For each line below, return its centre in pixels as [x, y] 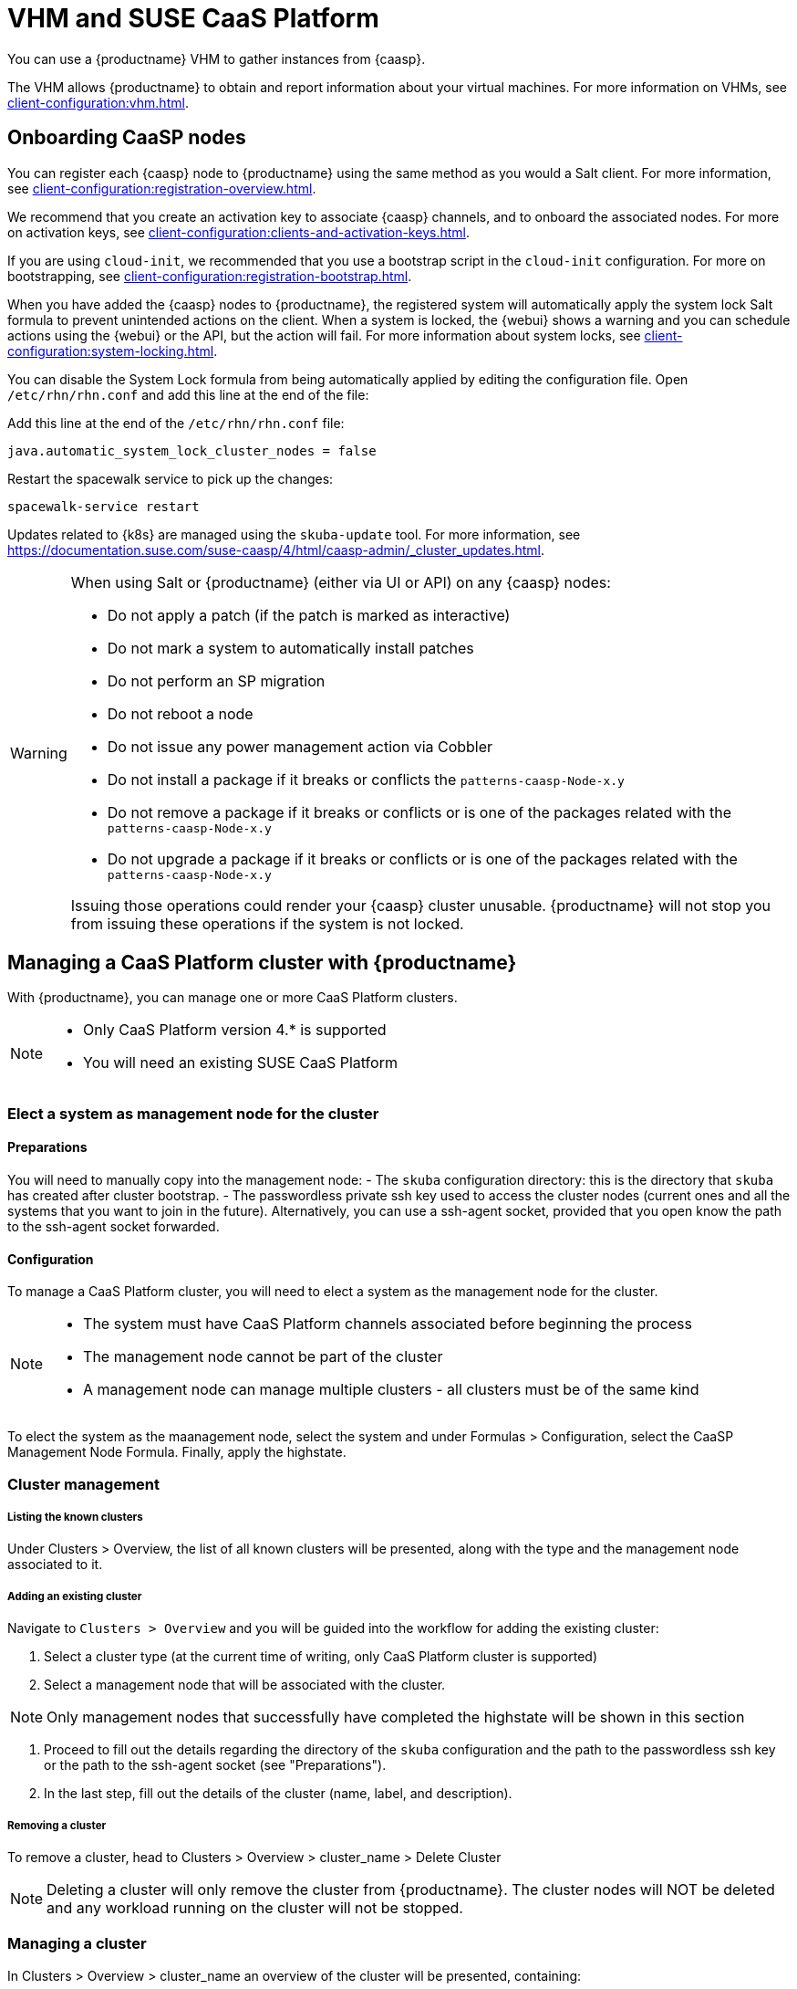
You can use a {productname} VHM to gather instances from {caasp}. [217, 58]
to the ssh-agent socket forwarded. [114, 1227]
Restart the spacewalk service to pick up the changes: [171, 478]
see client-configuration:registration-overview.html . [162, 188]
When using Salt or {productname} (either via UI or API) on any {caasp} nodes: [341, 582]
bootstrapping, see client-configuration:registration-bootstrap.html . [210, 276]
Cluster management [84, 1484]
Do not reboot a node [180, 713]
